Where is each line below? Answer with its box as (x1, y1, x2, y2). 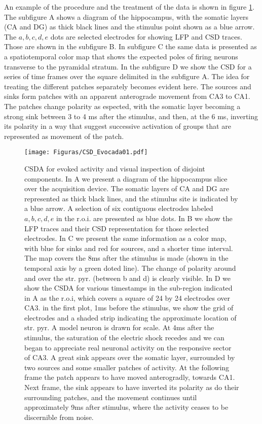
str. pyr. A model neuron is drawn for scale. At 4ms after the (24, 322, 214, 333)
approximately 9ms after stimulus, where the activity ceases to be (24, 402, 229, 412)
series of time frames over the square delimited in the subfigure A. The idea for (4, 71, 250, 82)
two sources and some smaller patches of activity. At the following (24, 362, 230, 372)
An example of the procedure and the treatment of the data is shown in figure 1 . (4, 2, 254, 12)
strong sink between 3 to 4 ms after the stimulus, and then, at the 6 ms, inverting (4, 111, 258, 121)
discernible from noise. (24, 411, 94, 422)
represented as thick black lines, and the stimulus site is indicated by (24, 193, 238, 203)
